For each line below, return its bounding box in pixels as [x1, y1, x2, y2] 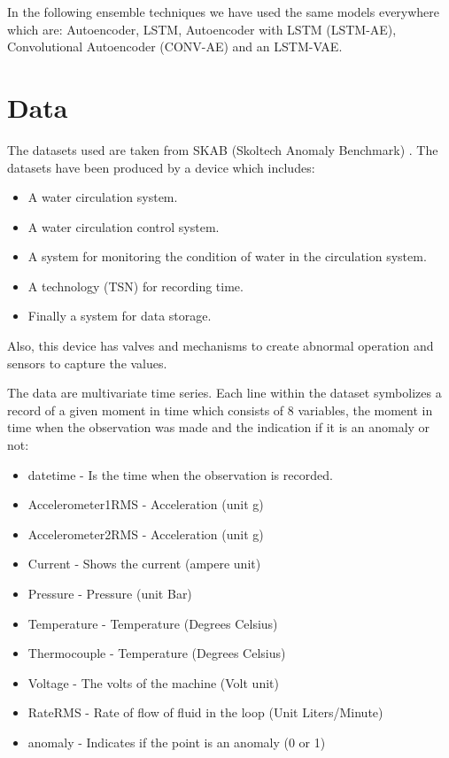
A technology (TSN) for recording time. [27, 276, 244, 295]
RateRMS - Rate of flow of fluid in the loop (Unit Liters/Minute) [27, 703, 383, 722]
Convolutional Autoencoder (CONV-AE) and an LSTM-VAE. [7, 37, 343, 56]
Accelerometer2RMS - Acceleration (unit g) [27, 524, 264, 543]
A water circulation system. [27, 188, 178, 206]
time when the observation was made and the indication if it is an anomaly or [7, 418, 430, 437]
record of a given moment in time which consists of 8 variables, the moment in [7, 400, 433, 419]
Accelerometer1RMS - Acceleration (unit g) [27, 495, 264, 514]
